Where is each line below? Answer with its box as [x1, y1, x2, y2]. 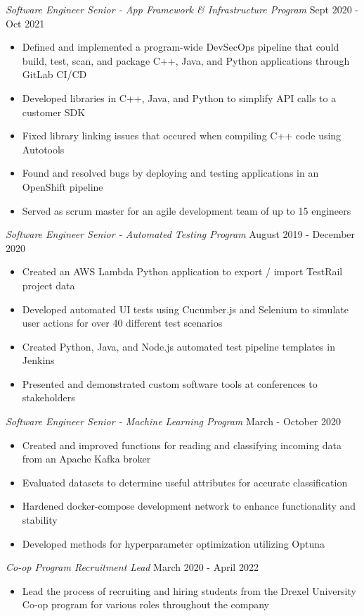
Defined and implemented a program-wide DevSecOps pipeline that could [22, 39, 339, 54]
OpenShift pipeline [22, 179, 103, 194]
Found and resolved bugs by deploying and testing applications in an [22, 165, 319, 180]
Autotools [22, 142, 65, 156]
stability [22, 513, 58, 527]
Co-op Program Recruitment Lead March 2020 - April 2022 [6, 560, 259, 574]
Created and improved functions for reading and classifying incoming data [22, 437, 342, 452]
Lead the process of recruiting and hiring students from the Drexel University [22, 583, 356, 598]
